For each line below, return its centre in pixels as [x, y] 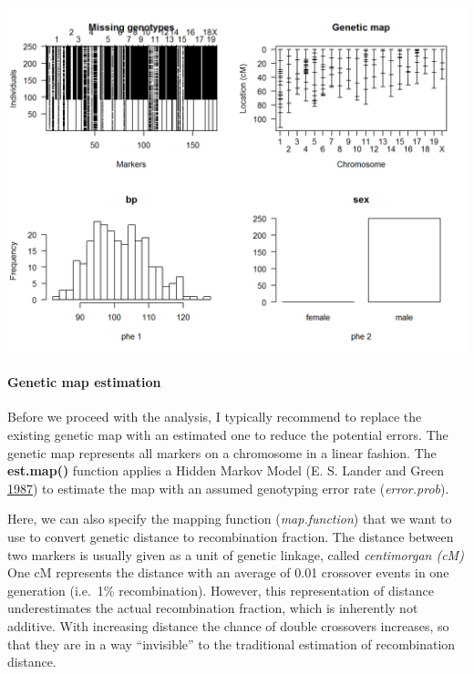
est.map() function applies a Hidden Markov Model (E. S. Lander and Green [226, 470]
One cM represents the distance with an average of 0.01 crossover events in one [228, 572]
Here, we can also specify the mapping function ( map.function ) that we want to [230, 519]
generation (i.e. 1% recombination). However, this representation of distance [221, 590]
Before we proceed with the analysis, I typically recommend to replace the [215, 417]
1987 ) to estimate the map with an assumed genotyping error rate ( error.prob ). [228, 488]
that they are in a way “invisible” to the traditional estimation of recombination [232, 643]
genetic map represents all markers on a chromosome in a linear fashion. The [222, 452]
